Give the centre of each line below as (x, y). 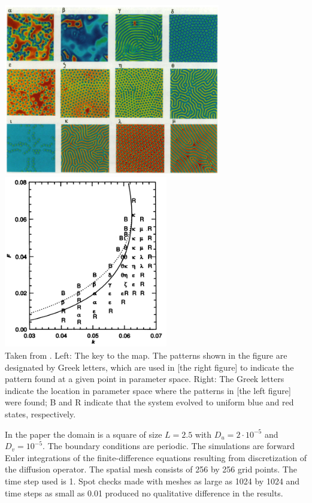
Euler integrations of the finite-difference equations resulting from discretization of (156, 457)
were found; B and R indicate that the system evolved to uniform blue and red (149, 402)
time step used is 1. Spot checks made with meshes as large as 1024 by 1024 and (152, 481)
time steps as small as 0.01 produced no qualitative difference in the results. (144, 493)
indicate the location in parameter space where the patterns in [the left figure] (148, 390)
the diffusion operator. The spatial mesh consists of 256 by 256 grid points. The (151, 469)
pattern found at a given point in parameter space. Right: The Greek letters (145, 379)
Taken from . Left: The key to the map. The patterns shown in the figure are (146, 355)
